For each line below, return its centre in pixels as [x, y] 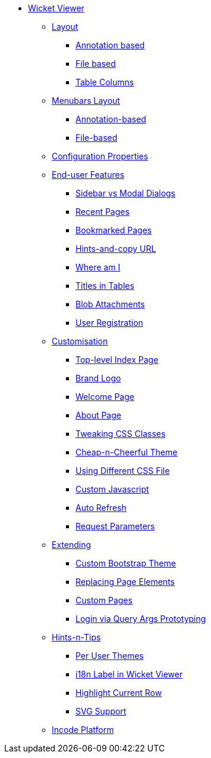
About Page [98, 415]
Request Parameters [115, 526]
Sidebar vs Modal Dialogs [125, 193]
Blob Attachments [110, 304]
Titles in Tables [105, 286]
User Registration [109, 323]
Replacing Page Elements [125, 582]
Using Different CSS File [123, 471]
